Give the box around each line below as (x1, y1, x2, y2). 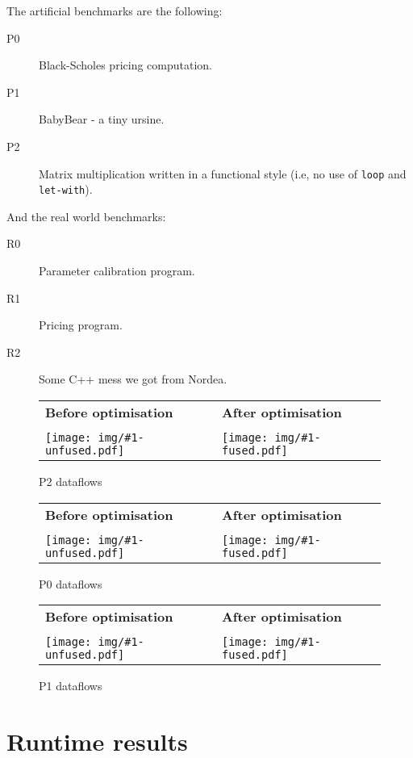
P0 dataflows (39, 575, 102, 592)
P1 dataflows (39, 677, 102, 694)
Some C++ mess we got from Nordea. (39, 371, 227, 387)
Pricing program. (39, 316, 123, 333)
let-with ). (39, 181, 93, 198)
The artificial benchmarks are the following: (6, 2, 223, 19)
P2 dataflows (39, 473, 102, 490)
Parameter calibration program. (39, 262, 195, 279)
